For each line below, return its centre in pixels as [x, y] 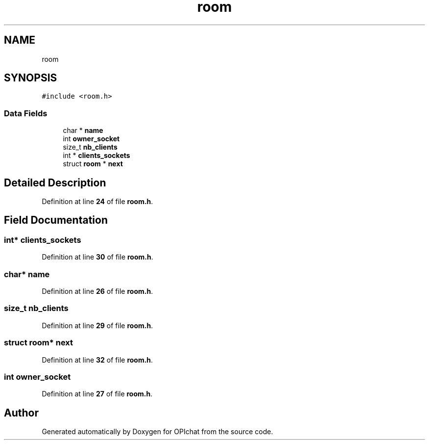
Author [21, 413]
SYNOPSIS [31, 78]
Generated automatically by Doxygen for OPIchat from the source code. [157, 432]
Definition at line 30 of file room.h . [97, 257]
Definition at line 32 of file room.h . [97, 360]
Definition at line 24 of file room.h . [97, 202]
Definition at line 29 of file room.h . [97, 325]
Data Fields [26, 113]
